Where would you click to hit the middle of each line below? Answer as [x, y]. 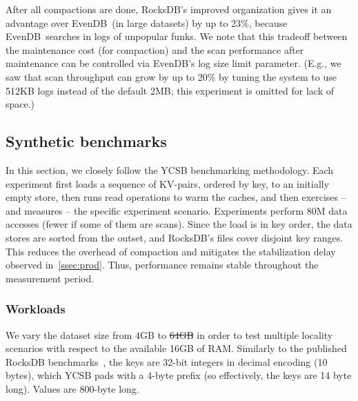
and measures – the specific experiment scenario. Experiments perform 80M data [177, 210]
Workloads [36, 309]
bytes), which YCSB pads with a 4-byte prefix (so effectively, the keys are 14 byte [179, 375]
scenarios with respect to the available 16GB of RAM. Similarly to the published [176, 348]
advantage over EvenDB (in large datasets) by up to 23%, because [147, 22]
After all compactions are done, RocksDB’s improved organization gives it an [169, 9]
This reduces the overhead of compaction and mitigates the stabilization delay [171, 251]
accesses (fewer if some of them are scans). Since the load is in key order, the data [179, 224]
